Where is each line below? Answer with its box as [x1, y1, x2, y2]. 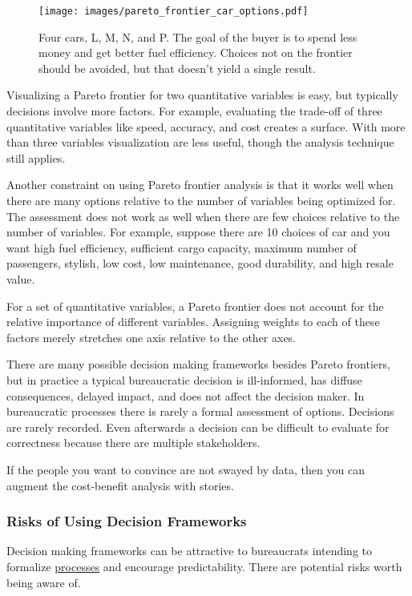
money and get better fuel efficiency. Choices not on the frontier [38, 44, 353, 61]
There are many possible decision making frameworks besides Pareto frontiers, [6, 356, 390, 372]
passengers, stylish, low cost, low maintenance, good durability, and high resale [6, 255, 394, 272]
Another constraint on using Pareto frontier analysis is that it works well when [6, 176, 394, 193]
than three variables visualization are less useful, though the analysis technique [6, 134, 394, 151]
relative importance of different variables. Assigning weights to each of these [6, 313, 380, 330]
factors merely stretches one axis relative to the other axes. [6, 328, 297, 345]
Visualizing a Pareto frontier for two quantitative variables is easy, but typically [6, 87, 398, 103]
